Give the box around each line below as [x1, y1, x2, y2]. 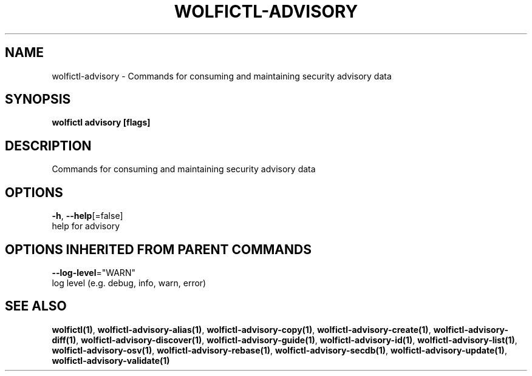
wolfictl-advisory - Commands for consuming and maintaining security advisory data [52, 70, 392, 81]
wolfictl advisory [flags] [52, 117, 151, 128]
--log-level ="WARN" [52, 267, 135, 278]
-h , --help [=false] [52, 210, 123, 221]
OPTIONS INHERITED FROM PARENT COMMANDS [5, 241, 312, 257]
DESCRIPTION [5, 138, 92, 153]
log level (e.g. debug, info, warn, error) [52, 277, 206, 288]
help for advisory [52, 221, 120, 232]
